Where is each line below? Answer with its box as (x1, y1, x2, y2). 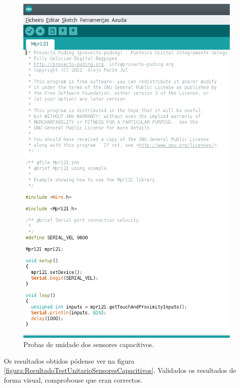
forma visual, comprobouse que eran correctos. (4, 374, 143, 385)
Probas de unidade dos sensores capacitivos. (23, 339, 154, 349)
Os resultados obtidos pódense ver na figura (4, 355, 135, 366)
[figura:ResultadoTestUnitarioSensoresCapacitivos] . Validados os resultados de (4, 365, 237, 375)
